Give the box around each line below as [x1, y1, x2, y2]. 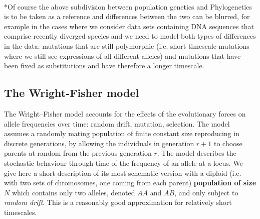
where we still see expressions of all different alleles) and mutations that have [4, 50, 241, 61]
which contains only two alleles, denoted [12, 187, 135, 197]
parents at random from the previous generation [4, 148, 152, 158]
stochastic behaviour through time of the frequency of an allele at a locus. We [4, 157, 243, 168]
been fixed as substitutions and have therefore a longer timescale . [4, 60, 204, 71]
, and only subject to [174, 187, 238, 197]
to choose [213, 138, 242, 148]
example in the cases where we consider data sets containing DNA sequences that [4, 21, 254, 31]
